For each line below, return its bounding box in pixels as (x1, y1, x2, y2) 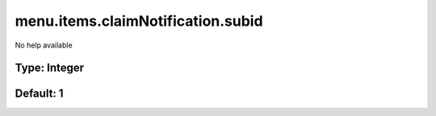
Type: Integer (15, 61, 85, 75)
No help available (15, 40, 73, 50)
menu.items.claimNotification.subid (15, 12, 263, 30)
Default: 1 (15, 87, 64, 101)
